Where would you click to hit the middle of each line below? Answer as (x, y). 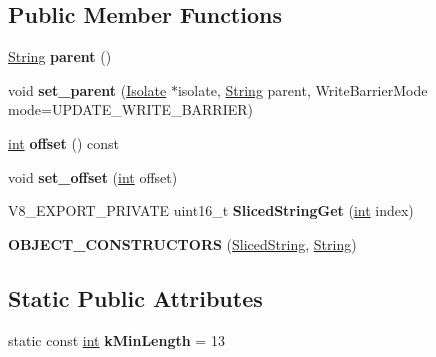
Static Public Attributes (135, 297)
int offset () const (64, 142)
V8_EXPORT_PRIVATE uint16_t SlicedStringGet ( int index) (211, 210)
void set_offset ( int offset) (93, 176)
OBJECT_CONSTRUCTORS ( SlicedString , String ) (182, 243)
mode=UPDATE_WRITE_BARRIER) (131, 109)
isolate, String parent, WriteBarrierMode (302, 89)
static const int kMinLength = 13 (116, 339)
